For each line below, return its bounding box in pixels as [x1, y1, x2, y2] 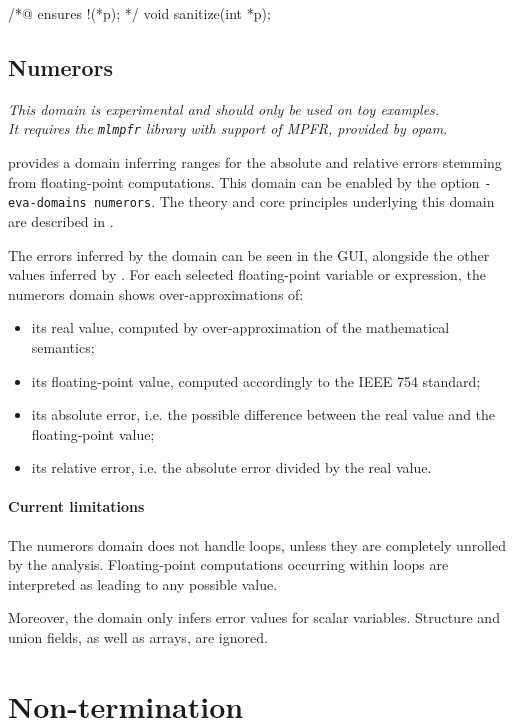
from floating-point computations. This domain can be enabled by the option [8, 171, 480, 192]
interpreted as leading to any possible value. [8, 573, 278, 594]
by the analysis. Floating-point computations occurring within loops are [8, 554, 449, 575]
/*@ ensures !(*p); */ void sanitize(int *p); [8, 3, 271, 23]
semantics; [31, 336, 95, 357]
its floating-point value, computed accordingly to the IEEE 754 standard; [31, 370, 481, 391]
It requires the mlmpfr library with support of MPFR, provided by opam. [8, 118, 448, 139]
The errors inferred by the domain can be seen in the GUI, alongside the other [8, 244, 490, 265]
